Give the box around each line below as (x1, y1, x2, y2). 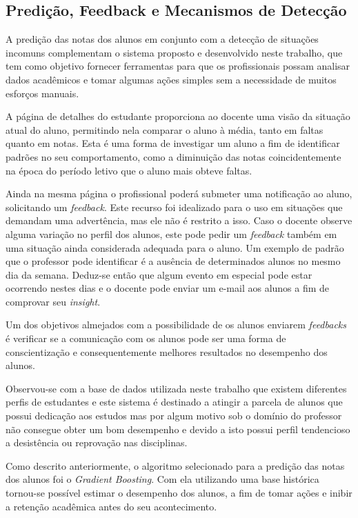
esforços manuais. (6, 86, 79, 100)
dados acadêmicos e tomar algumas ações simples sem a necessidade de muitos (6, 72, 337, 86)
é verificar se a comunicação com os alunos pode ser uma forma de (6, 331, 286, 346)
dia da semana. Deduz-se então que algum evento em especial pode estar (6, 267, 312, 281)
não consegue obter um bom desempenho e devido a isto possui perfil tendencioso (6, 421, 350, 436)
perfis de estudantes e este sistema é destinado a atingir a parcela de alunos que (6, 395, 343, 409)
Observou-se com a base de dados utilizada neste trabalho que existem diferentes (6, 381, 347, 395)
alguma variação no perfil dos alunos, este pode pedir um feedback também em (6, 226, 337, 241)
